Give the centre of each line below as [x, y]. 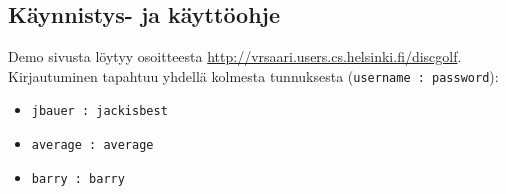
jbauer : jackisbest [99, 111]
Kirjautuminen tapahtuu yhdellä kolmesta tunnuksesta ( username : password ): [253, 75]
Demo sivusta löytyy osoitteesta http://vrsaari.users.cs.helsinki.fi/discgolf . [235, 56]
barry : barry [78, 178]
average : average [92, 145]
